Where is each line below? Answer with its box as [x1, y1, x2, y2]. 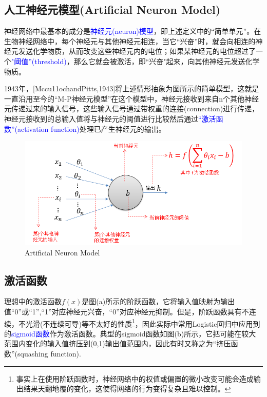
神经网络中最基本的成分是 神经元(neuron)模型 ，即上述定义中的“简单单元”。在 [4, 26, 261, 36]
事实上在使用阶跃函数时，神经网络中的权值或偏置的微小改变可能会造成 [16, 373, 254, 384]
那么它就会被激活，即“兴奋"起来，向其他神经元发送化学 [73, 55, 260, 66]
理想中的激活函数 [4, 296, 62, 307]
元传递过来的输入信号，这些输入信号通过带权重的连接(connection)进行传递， [4, 103, 259, 114]
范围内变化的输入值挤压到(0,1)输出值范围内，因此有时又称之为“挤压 [4, 338, 231, 349]
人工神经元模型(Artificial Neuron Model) [4, 2, 221, 17]
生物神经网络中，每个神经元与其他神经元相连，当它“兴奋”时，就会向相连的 [4, 35, 256, 46]
